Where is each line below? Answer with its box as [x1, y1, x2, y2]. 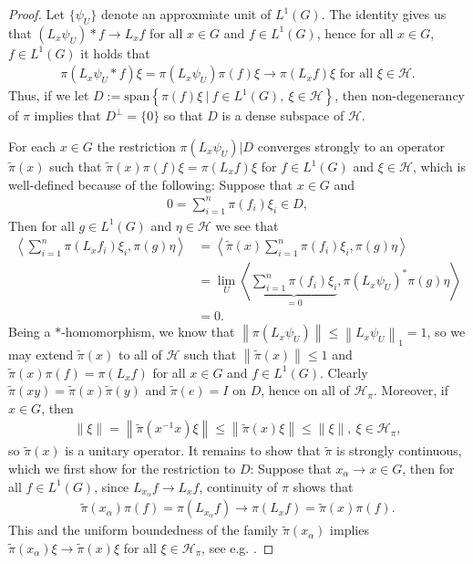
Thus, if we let [8, 86, 89, 105]
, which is [412, 157, 466, 176]
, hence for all [316, 23, 394, 42]
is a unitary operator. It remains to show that [65, 441, 321, 460]
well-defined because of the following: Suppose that [8, 174, 293, 193]
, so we [427, 322, 466, 341]
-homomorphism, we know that [61, 322, 235, 341]
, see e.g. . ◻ [201, 538, 274, 558]
